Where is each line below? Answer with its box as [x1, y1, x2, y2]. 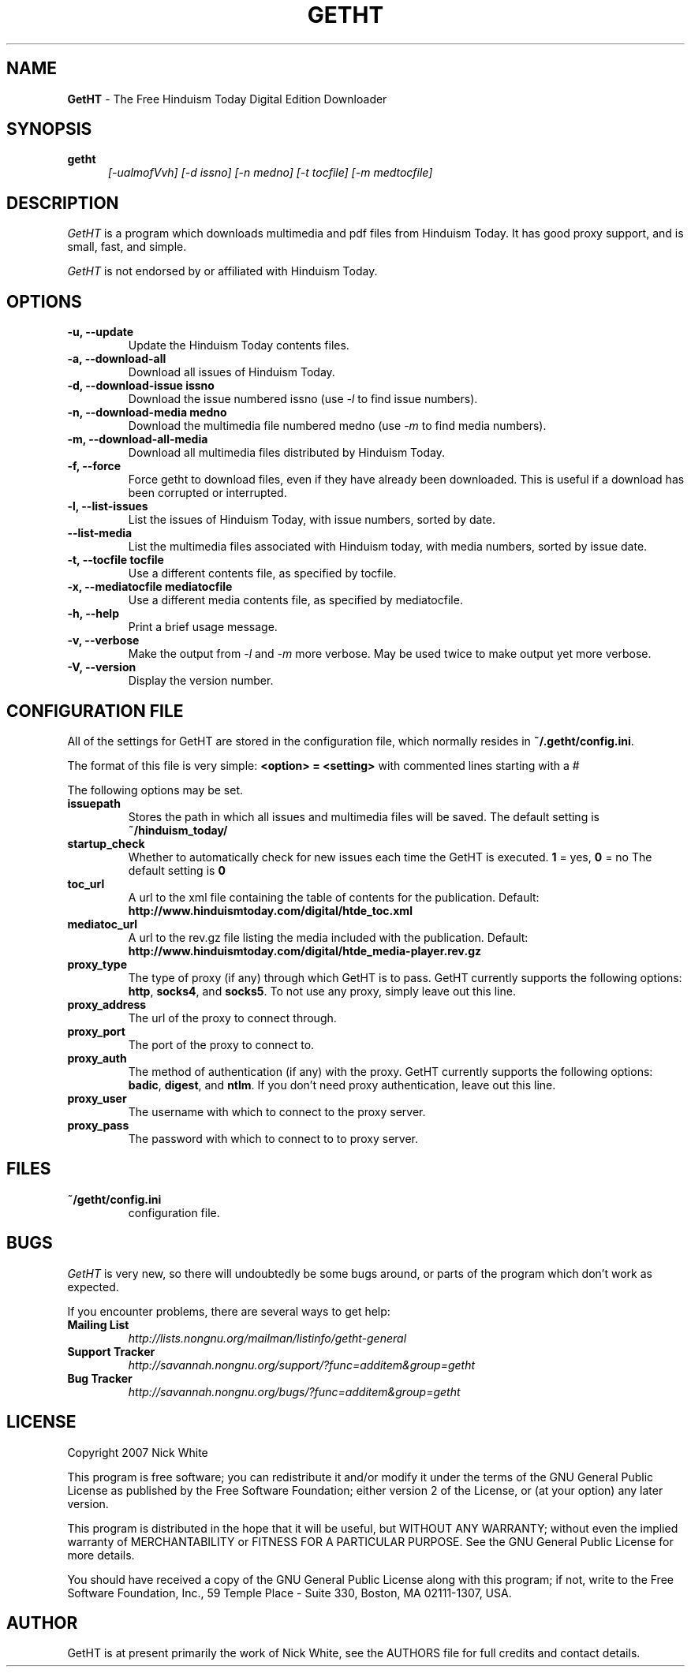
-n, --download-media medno [67, 405, 227, 420]
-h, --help [67, 607, 119, 621]
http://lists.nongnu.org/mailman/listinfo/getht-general [128, 1331, 407, 1345]
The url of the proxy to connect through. [128, 1010, 337, 1025]
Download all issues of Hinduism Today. [128, 365, 335, 379]
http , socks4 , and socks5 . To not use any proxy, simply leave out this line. [128, 984, 516, 998]
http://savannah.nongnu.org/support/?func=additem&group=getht [128, 1357, 476, 1372]
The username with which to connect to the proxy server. [128, 1104, 426, 1118]
